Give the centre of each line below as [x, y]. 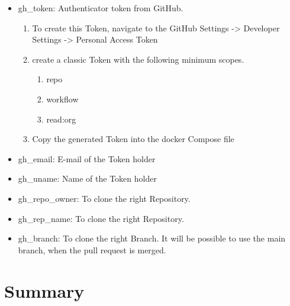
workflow [62, 99]
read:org [61, 119]
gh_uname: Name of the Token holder [87, 178]
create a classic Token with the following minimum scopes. [138, 59]
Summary [44, 290]
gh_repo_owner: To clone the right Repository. [104, 198]
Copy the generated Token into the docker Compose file [133, 139]
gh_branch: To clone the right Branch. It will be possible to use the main [152, 238]
